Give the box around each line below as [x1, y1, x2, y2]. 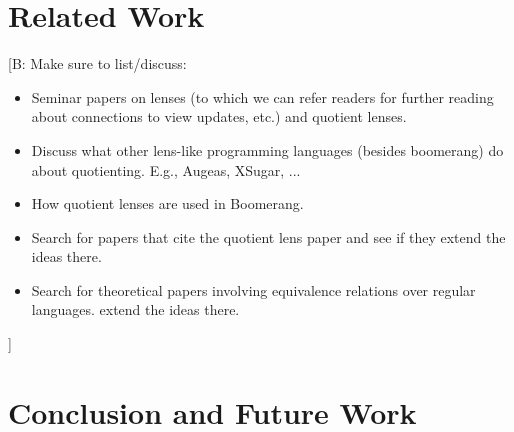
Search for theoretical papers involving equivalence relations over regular [31, 279, 476, 300]
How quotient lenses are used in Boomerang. [31, 193, 304, 214]
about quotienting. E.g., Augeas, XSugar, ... [31, 159, 301, 180]
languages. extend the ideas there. [31, 299, 240, 320]
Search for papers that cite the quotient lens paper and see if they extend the [31, 226, 506, 247]
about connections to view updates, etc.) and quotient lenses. [31, 106, 407, 127]
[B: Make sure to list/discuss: [8, 53, 187, 74]
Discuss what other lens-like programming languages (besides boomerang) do [31, 139, 504, 160]
